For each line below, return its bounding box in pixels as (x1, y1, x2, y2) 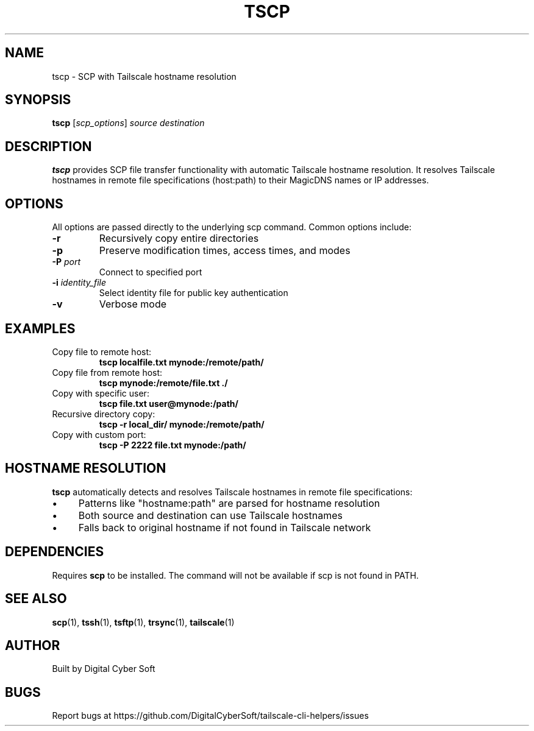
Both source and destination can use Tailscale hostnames (78, 509, 343, 521)
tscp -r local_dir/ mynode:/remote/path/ (99, 418, 265, 429)
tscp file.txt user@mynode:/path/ (99, 398, 238, 409)
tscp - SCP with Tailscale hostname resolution (52, 71, 237, 82)
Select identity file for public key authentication (99, 288, 288, 298)
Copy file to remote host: (52, 346, 152, 357)
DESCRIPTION (5, 138, 92, 154)
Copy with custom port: (52, 429, 146, 440)
